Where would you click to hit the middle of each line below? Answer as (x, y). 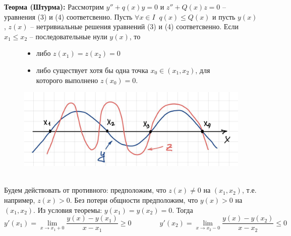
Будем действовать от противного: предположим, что (85, 190)
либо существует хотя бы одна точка (92, 70)
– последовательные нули (68, 36)
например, (20, 200)
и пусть (224, 16)
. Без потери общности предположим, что (134, 200)
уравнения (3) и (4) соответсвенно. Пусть (68, 16)
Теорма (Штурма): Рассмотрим (54, 7)
